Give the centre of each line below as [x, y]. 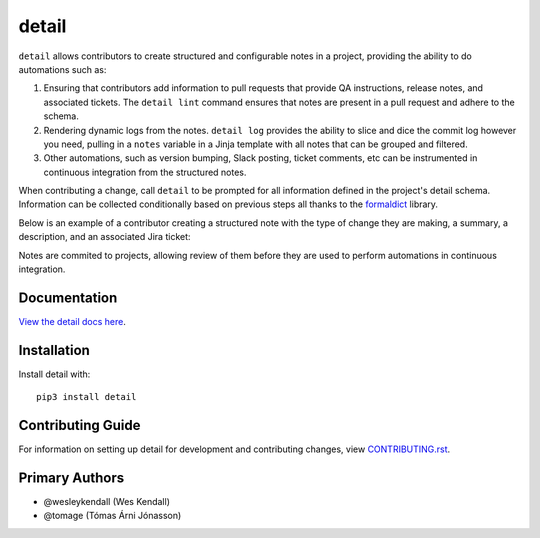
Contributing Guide [79, 425]
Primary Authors [71, 477]
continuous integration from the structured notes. [145, 172]
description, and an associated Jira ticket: [104, 237]
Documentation [68, 297]
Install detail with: [54, 374]
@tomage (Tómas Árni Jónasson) [112, 516]
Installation [54, 350]
